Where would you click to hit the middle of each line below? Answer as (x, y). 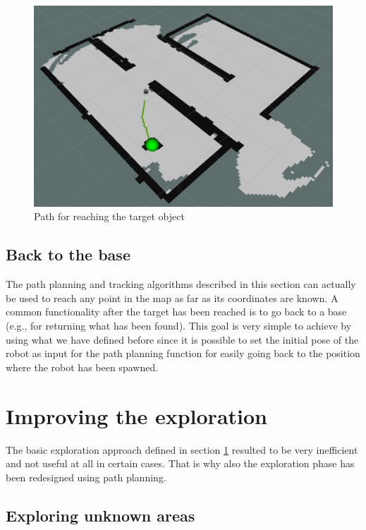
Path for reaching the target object (109, 216)
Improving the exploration (136, 415)
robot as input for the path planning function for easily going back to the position (183, 353)
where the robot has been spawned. (82, 367)
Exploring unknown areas (100, 515)
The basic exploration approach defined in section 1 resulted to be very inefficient (182, 449)
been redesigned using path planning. (86, 477)
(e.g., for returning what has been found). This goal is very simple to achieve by (179, 326)
